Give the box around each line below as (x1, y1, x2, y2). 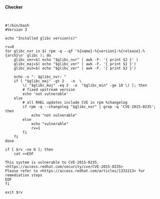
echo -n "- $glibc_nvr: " (14, 74, 67, 79)
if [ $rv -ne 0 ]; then (5, 147, 54, 152)
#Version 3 (5, 27, 27, 32)
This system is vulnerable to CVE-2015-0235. (5, 160, 99, 165)
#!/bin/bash (5, 23, 29, 28)
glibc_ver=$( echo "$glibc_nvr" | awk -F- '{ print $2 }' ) (14, 57, 139, 62)
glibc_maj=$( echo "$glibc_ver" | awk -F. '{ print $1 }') (14, 62, 137, 66)
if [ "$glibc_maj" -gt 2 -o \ (14, 79, 82, 84)
